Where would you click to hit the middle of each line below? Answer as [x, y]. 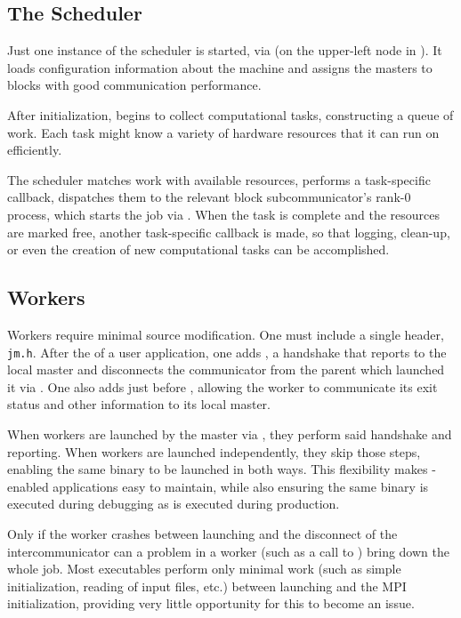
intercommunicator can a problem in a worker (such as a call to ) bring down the [228, 551]
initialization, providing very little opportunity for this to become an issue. [211, 603]
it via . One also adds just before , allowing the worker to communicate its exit [222, 386]
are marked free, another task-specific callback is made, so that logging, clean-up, [229, 232]
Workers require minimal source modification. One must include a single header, [226, 334]
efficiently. [35, 150]
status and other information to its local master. [139, 404]
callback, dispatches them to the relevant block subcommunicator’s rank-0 [209, 197]
